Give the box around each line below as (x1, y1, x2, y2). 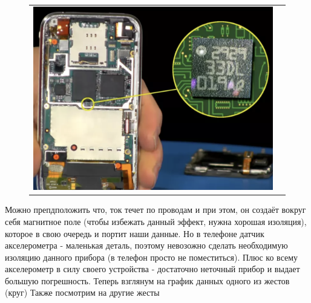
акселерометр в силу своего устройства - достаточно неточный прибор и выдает (5, 262, 300, 275)
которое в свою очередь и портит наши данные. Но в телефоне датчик (5, 227, 264, 239)
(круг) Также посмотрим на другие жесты (5, 286, 160, 299)
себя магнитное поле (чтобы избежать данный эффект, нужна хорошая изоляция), (5, 215, 307, 227)
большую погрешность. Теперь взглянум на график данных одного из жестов (5, 274, 290, 287)
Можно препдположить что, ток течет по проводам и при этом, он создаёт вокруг (5, 203, 306, 216)
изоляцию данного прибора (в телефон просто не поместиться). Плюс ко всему (5, 250, 298, 263)
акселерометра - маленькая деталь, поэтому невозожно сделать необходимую (5, 239, 288, 252)
